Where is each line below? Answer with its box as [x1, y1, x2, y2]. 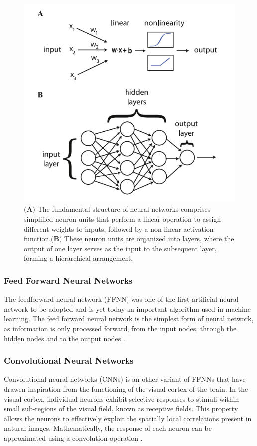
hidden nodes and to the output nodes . [4, 333, 125, 343]
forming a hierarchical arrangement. [24, 253, 133, 263]
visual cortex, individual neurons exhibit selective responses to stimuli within [4, 393, 239, 404]
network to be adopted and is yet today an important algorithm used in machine [4, 303, 251, 314]
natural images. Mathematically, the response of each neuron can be [4, 423, 212, 433]
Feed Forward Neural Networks [4, 274, 133, 286]
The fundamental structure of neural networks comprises [37, 204, 211, 214]
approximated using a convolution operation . [4, 433, 143, 443]
